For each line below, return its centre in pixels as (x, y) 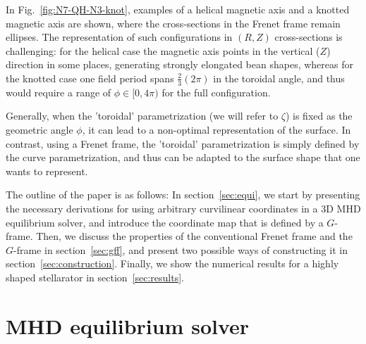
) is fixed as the (319, 116)
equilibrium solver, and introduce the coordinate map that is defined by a (165, 222)
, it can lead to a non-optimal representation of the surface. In (216, 129)
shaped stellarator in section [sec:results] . (95, 277)
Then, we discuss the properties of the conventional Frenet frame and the (194, 236)
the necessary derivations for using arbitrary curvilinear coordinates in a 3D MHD (183, 208)
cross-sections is (309, 37)
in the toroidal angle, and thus (279, 78)
